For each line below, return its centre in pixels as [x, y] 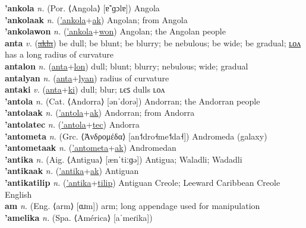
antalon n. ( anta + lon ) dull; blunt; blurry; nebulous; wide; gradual [127, 66]
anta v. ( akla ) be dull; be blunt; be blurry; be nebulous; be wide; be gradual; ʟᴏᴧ [153, 42]
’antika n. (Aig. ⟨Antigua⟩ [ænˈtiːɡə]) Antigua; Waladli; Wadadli [124, 159]
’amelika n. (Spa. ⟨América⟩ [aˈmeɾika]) [79, 217]
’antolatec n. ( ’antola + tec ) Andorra [72, 124]
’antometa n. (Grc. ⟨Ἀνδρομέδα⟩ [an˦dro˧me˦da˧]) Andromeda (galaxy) [136, 136]
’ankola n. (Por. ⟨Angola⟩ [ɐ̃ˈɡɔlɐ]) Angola [82, 8]
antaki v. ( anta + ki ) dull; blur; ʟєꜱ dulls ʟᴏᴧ [85, 89]
